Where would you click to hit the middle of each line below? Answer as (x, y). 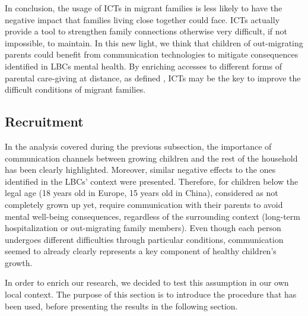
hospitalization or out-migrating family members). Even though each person (143, 228)
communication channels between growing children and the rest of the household (151, 158)
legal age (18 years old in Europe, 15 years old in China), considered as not (142, 193)
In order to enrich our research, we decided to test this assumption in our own (147, 282)
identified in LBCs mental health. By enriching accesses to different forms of (143, 66)
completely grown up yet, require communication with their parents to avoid (144, 204)
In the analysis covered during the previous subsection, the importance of (138, 146)
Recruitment (44, 121)
